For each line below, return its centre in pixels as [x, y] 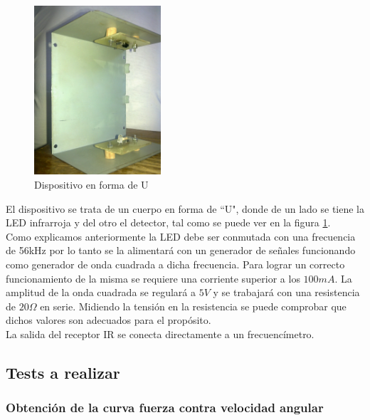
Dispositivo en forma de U [91, 185]
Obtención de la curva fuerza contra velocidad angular [165, 408]
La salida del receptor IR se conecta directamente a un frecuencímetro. [160, 334]
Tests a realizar [63, 372]
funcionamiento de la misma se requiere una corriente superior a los [153, 278]
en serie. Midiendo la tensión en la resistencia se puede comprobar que [193, 306]
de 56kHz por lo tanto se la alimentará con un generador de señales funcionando [181, 250]
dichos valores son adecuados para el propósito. [109, 320]
